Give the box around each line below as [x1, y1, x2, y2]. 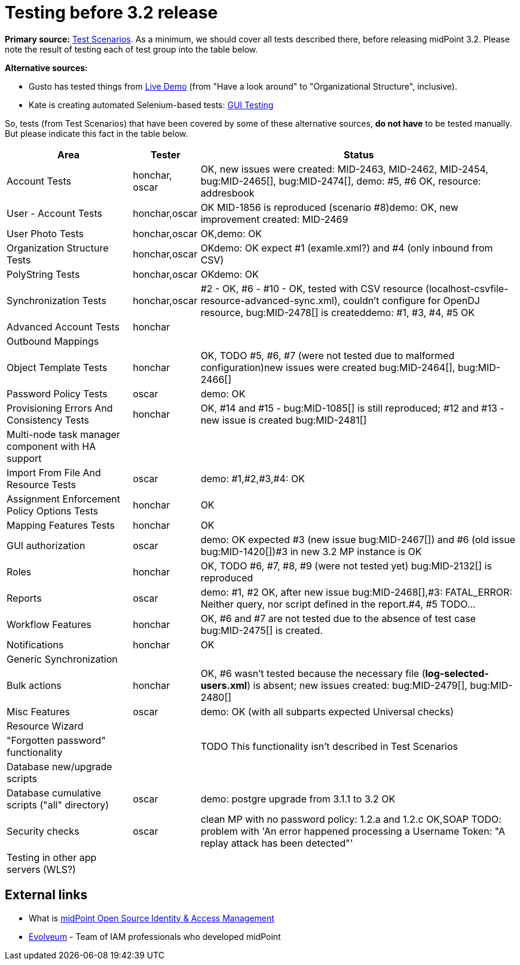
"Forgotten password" [7, 734, 106, 746]
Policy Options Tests [7, 504, 99, 517]
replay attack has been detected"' [200, 837, 353, 849]
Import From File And [7, 466, 101, 479]
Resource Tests [7, 478, 76, 491]
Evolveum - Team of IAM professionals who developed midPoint [29, 931, 281, 942]
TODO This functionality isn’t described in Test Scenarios [200, 740, 458, 752]
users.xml [200, 679, 247, 691]
